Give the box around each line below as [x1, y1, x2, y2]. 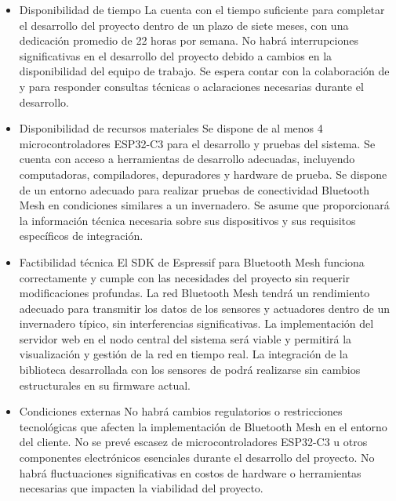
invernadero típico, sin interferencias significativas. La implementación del [19, 315, 374, 332]
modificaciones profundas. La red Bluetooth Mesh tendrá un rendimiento [19, 285, 370, 301]
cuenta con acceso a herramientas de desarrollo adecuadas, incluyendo [19, 151, 355, 167]
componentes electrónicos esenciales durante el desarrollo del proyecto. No [19, 449, 375, 466]
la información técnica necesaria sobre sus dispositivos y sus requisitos [19, 212, 356, 228]
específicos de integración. [19, 227, 144, 244]
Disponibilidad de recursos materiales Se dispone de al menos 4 [19, 120, 323, 136]
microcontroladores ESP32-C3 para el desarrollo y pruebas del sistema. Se [19, 135, 376, 151]
